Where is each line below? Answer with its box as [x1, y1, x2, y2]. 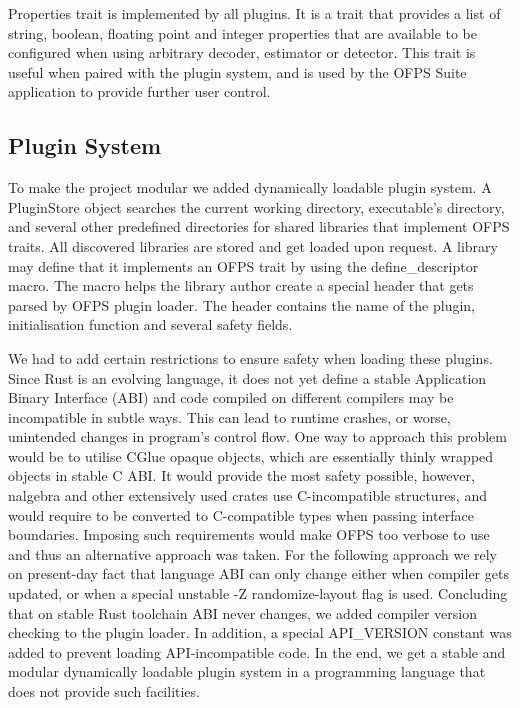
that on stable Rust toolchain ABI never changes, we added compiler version [8, 602, 477, 623]
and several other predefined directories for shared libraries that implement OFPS [8, 216, 510, 237]
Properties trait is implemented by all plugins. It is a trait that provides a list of [8, 3, 501, 23]
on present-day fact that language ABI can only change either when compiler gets [8, 563, 509, 584]
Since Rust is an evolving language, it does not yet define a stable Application [8, 367, 487, 388]
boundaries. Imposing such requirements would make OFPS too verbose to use [8, 524, 490, 545]
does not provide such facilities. [8, 681, 200, 702]
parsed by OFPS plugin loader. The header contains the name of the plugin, [8, 294, 475, 315]
